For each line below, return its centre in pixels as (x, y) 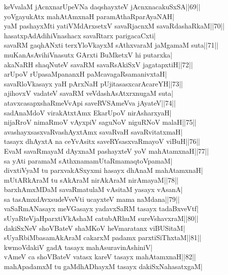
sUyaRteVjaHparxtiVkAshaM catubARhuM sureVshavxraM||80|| (101, 218)
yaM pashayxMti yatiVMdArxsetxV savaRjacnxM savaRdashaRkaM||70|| (114, 26)
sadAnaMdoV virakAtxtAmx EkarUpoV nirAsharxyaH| (88, 112)
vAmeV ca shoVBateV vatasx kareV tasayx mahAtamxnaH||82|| (100, 257)
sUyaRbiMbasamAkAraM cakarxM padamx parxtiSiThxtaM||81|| (103, 237)
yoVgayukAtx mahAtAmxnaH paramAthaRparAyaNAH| (89, 16)
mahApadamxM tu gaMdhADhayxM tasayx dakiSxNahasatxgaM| (103, 266)
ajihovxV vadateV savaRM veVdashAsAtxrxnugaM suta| (89, 93)
